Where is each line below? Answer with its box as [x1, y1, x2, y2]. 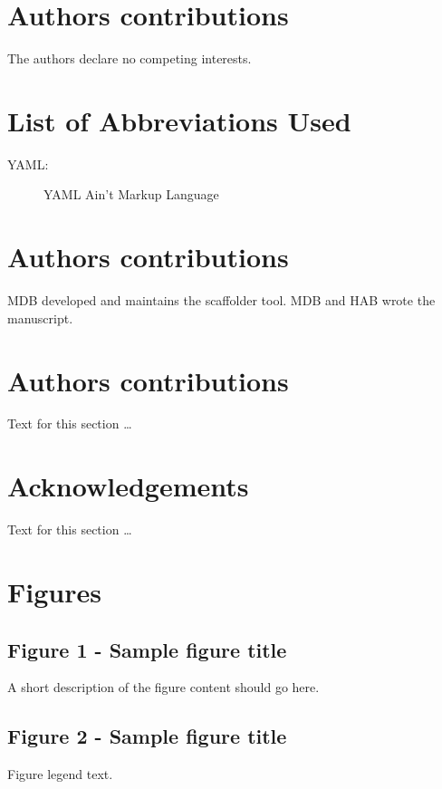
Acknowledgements [7, 467, 249, 505]
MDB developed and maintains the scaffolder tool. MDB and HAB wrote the [7, 291, 436, 310]
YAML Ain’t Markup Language [43, 185, 219, 204]
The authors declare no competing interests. [7, 49, 252, 68]
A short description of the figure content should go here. [7, 678, 320, 697]
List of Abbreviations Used [7, 101, 351, 139]
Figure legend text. [7, 765, 113, 784]
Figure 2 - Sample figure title [7, 722, 287, 750]
